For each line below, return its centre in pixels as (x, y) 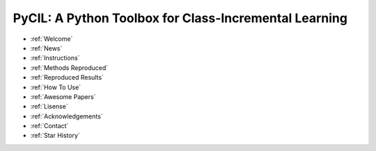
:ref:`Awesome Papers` (63, 96)
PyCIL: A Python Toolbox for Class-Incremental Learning (180, 18)
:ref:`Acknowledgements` (67, 116)
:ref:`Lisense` (49, 107)
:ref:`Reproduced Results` (67, 78)
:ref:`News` (46, 48)
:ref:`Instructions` (55, 58)
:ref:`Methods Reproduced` (69, 68)
